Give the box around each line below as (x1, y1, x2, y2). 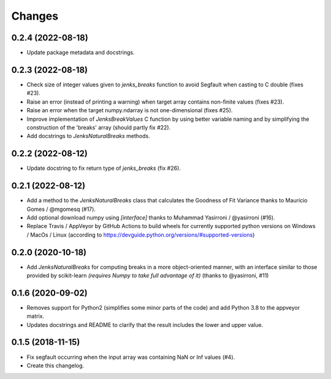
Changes (11, 9, 58, 23)
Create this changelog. (26, 362, 85, 369)
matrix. (26, 313, 45, 320)
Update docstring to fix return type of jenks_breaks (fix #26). (26, 164, 181, 172)
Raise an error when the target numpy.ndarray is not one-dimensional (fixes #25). (26, 107, 233, 114)
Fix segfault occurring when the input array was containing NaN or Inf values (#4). (26, 353, 235, 361)
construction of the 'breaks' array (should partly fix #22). (26, 123, 171, 131)
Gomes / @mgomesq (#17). (26, 205, 96, 213)
